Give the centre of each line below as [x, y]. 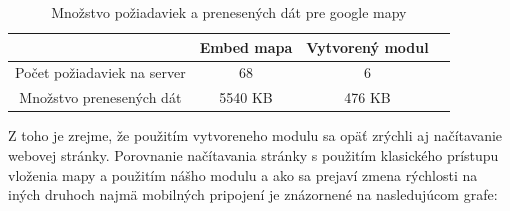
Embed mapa [246, 46]
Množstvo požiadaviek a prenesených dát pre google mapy [229, 12]
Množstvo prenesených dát [100, 97]
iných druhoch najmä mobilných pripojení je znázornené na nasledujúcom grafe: [253, 194]
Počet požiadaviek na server [100, 72]
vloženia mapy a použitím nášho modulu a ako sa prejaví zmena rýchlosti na [243, 174]
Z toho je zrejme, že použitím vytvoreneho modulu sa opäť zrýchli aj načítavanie [255, 135]
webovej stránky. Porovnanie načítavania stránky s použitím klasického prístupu [253, 154]
